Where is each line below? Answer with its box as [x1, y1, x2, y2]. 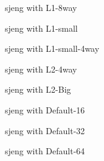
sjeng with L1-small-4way [5, 42, 100, 55]
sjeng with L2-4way [5, 62, 77, 75]
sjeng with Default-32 [5, 124, 85, 137]
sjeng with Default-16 [5, 103, 85, 116]
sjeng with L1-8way [5, 1, 77, 13]
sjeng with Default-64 [5, 145, 85, 157]
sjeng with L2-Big [5, 83, 71, 96]
